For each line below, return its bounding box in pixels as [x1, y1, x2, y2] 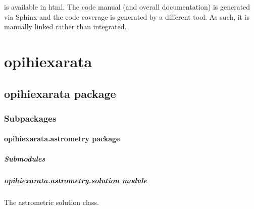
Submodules [4, 153, 45, 164]
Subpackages [4, 112, 57, 124]
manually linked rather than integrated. [4, 21, 127, 32]
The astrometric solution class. [4, 196, 99, 207]
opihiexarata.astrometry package [4, 133, 120, 144]
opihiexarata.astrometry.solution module [4, 175, 147, 185]
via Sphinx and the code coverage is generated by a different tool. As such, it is [4, 11, 250, 22]
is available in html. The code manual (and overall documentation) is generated [4, 2, 250, 12]
